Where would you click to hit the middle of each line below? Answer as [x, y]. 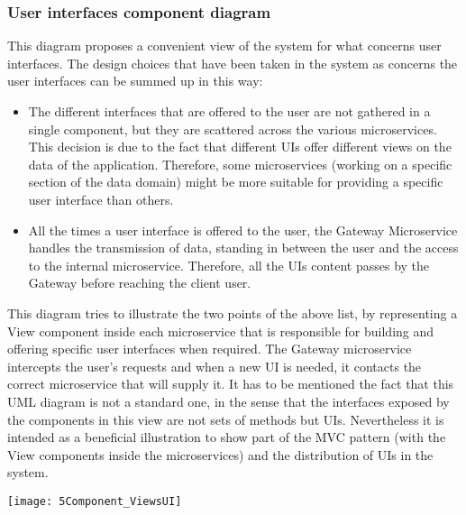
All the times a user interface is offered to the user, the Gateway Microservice [243, 230]
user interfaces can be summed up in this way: [135, 81]
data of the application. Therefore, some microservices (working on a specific [240, 164]
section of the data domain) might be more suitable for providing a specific [236, 182]
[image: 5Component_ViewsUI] [95, 501]
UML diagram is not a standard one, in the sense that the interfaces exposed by [228, 401]
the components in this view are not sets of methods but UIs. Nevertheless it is [226, 419]
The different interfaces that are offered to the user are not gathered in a [229, 111]
